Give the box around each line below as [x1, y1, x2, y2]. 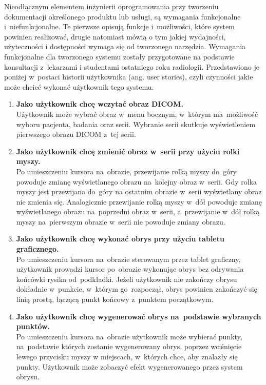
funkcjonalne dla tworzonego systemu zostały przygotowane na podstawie [4, 51, 235, 62]
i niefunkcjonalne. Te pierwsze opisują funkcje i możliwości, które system [4, 21, 235, 32]
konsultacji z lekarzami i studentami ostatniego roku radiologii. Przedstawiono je [4, 61, 259, 72]
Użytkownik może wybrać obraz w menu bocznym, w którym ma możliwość [16, 108, 258, 119]
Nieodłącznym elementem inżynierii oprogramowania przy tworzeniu [4, 1, 219, 11]
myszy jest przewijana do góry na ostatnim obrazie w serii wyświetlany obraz [16, 186, 262, 197]
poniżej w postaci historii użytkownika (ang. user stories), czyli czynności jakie [4, 71, 253, 82]
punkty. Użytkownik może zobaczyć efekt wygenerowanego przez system [16, 361, 243, 372]
